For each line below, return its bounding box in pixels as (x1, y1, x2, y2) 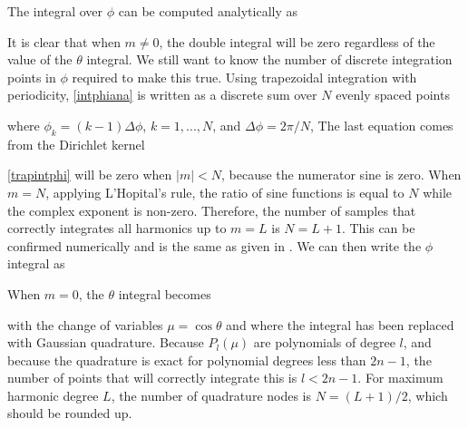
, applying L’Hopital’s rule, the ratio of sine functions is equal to (45, 182, 405, 201)
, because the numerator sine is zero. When (221, 165, 462, 184)
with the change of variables (7, 315, 163, 334)
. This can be (341, 219, 415, 238)
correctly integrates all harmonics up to (7, 219, 227, 238)
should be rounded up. (7, 404, 132, 423)
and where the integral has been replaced (226, 315, 454, 334)
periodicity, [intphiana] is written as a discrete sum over (7, 85, 317, 104)
